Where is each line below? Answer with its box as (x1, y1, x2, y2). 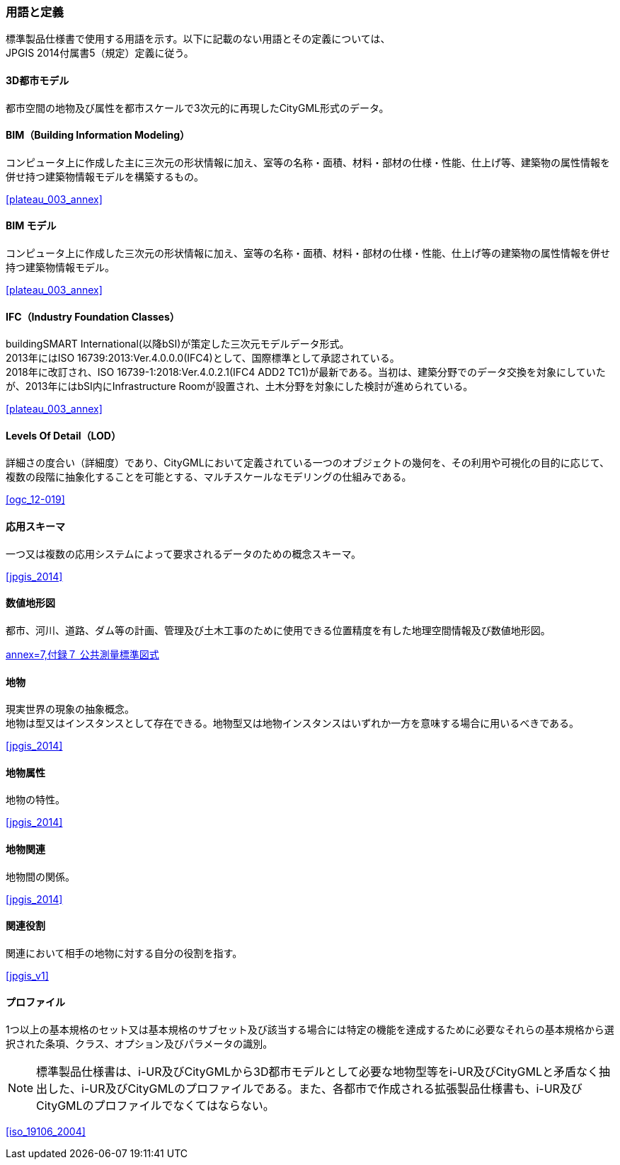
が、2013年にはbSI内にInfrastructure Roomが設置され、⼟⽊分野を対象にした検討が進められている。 (6, 380, 473, 393)
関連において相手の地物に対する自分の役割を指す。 (6, 946, 243, 959)
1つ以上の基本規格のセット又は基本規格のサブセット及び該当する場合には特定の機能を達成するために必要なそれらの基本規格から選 (6, 1023, 614, 1035)
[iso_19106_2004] (6, 1125, 86, 1137)
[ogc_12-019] (6, 493, 65, 506)
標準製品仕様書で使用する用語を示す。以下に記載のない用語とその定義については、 (6, 33, 391, 45)
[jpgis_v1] (6, 969, 49, 982)
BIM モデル (6, 219, 57, 232)
